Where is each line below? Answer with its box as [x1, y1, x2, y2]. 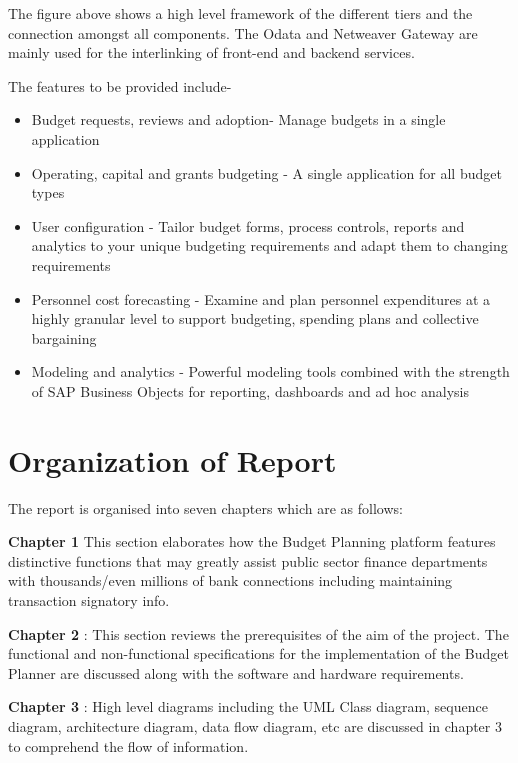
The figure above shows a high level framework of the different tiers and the [8, 3, 473, 23]
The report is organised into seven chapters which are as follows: [8, 497, 403, 518]
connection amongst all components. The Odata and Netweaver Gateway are [8, 22, 478, 43]
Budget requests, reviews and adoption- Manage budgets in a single [31, 109, 446, 130]
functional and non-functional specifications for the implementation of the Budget [8, 643, 509, 664]
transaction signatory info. [8, 590, 170, 610]
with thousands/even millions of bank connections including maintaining [8, 570, 453, 591]
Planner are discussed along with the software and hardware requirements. [8, 662, 464, 683]
